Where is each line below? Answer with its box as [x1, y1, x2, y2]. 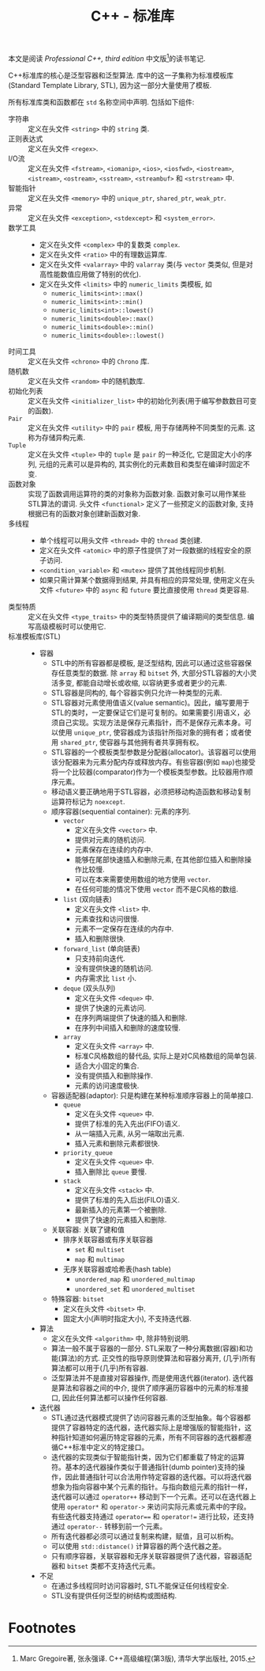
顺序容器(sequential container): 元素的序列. [50, 807, 192, 816]
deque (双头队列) [62, 983, 116, 993]
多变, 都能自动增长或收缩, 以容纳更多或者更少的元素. [58, 678, 227, 687]
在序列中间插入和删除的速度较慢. [74, 1023, 181, 1032]
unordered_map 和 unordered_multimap [74, 1274, 196, 1283]
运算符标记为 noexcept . [50, 796, 125, 806]
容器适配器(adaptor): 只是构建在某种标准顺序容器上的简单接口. [50, 1090, 254, 1100]
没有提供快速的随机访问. [74, 963, 154, 973]
